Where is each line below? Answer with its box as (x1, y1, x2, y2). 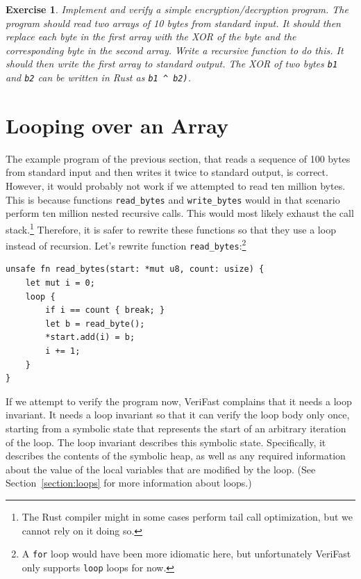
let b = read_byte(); (45, 318, 145, 329)
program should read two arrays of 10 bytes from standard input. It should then (6, 15, 341, 30)
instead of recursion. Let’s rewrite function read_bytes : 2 (6, 236, 246, 252)
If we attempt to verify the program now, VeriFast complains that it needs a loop (6, 393, 352, 408)
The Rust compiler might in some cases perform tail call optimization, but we (22, 509, 353, 523)
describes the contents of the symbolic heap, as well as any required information (6, 448, 346, 463)
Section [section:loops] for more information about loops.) (6, 475, 252, 490)
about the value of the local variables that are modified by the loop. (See (6, 462, 316, 476)
